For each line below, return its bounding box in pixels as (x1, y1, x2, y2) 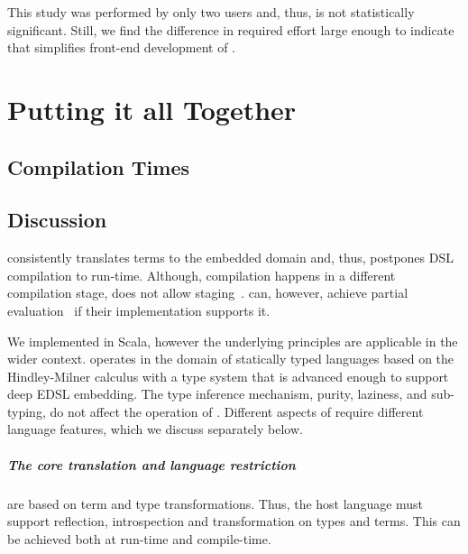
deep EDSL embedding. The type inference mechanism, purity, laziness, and (7, 384, 427, 403)
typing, (7, 402, 46, 420)
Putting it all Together (7, 90, 297, 127)
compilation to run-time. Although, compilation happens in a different (7, 265, 396, 284)
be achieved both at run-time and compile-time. (7, 529, 271, 548)
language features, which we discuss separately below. (7, 420, 303, 439)
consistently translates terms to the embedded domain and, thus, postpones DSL (7, 248, 454, 267)
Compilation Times (7, 152, 190, 180)
